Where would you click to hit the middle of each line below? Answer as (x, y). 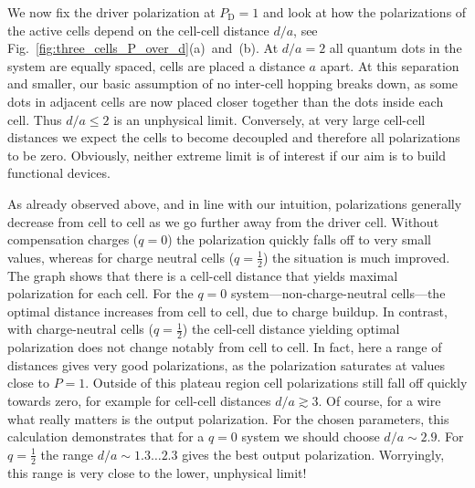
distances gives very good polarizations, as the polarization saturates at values (227, 364)
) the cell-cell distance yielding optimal (291, 329)
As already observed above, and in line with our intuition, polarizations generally (235, 203)
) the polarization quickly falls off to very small (299, 239)
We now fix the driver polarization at (111, 12)
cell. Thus (35, 119)
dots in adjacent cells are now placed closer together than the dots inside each (226, 101)
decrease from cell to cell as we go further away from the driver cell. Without (223, 221)
